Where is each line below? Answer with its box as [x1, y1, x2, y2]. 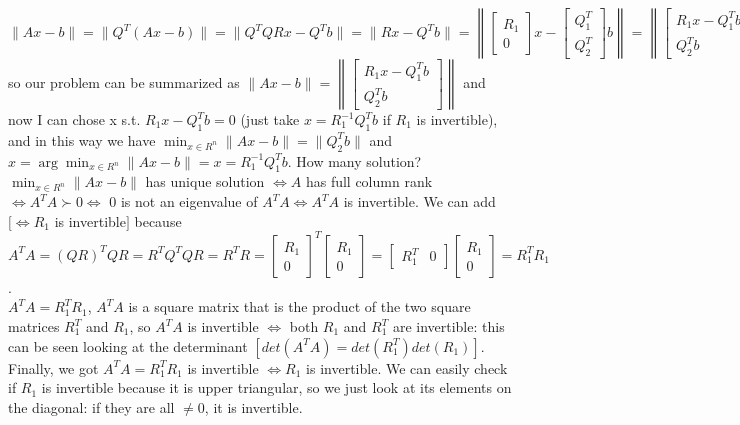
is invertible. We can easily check [306, 357, 508, 378]
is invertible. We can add [343, 191, 496, 212]
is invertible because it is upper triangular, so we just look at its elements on [41, 377, 512, 398]
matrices [8, 316, 60, 337]
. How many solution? [287, 150, 422, 171]
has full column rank [305, 171, 433, 192]
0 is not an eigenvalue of [109, 191, 258, 212]
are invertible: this [392, 316, 505, 337]
